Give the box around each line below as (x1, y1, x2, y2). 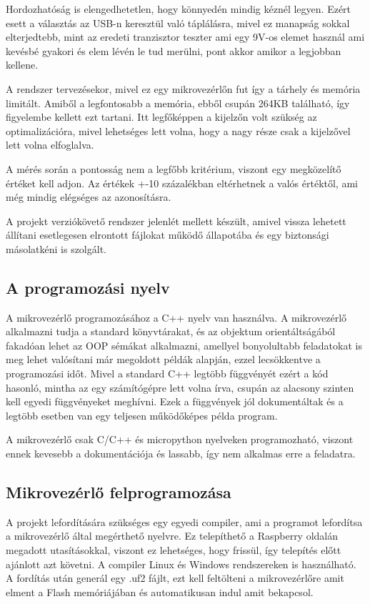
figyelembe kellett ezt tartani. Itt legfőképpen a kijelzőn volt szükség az (6, 109, 317, 124)
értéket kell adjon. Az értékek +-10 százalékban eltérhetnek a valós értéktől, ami (6, 175, 358, 190)
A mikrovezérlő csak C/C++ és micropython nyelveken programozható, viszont (6, 432, 354, 447)
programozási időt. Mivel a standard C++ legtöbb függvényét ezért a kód (6, 366, 329, 381)
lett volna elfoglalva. (6, 137, 94, 152)
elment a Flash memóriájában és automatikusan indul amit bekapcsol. (6, 584, 314, 599)
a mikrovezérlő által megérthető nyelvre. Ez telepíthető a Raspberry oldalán (6, 528, 339, 543)
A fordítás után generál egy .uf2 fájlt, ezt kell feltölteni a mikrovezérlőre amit (6, 570, 344, 585)
